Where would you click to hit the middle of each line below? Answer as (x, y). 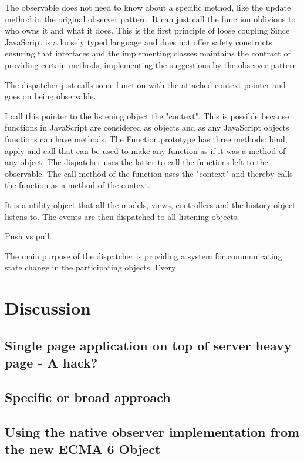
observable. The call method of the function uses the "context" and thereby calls (149, 173)
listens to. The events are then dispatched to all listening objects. (122, 216)
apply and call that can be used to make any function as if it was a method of (145, 150)
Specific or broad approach (88, 397)
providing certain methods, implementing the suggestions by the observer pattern (151, 64)
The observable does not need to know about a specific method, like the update (148, 7)
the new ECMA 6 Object (83, 448)
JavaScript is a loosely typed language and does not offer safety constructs (139, 41)
